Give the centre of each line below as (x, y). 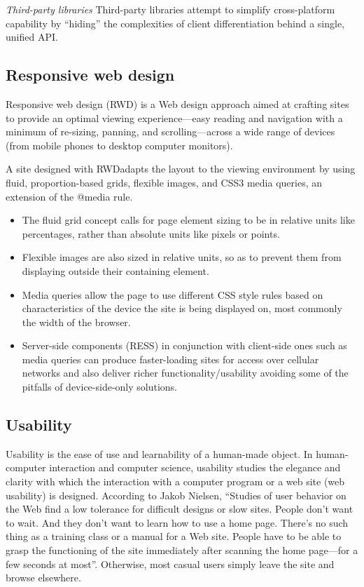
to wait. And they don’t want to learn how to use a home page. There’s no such (177, 522)
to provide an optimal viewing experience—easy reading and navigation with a (174, 117)
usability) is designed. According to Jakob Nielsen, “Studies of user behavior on (176, 495)
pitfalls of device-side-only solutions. (100, 387)
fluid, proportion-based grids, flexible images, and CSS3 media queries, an (164, 182)
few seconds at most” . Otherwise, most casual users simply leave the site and (170, 564)
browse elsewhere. (43, 578)
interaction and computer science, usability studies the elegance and (195, 467)
